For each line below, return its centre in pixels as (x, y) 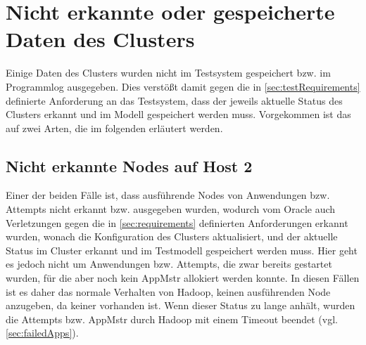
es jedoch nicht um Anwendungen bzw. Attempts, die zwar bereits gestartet (169, 264)
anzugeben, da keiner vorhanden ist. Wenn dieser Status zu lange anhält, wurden (181, 305)
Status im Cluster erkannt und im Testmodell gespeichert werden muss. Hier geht (182, 250)
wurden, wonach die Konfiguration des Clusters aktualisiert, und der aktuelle (172, 236)
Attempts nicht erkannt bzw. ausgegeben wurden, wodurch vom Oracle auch (171, 209)
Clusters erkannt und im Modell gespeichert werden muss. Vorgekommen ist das (178, 114)
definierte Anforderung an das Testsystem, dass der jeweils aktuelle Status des (174, 100)
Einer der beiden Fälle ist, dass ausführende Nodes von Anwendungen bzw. (168, 195)
